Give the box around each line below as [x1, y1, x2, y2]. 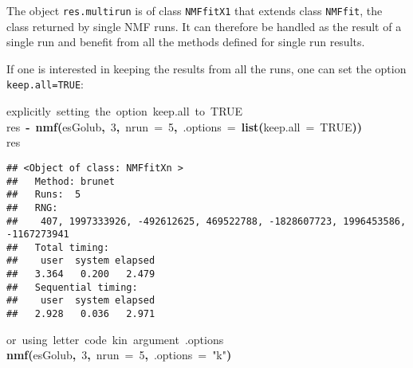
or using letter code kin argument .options [6, 331, 224, 347]
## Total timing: [6, 241, 109, 253]
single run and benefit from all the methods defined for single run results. [6, 33, 365, 50]
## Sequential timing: [6, 281, 138, 293]
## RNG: [6, 202, 58, 213]
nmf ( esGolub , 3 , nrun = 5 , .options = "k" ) [6, 346, 232, 363]
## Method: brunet [6, 175, 116, 187]
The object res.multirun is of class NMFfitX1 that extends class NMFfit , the [6, 2, 383, 18]
